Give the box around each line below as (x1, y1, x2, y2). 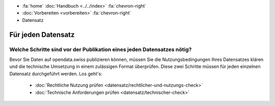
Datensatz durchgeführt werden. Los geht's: (9, 70, 103, 77)
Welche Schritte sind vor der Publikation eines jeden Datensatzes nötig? (9, 46, 192, 53)
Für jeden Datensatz (9, 30, 75, 39)
